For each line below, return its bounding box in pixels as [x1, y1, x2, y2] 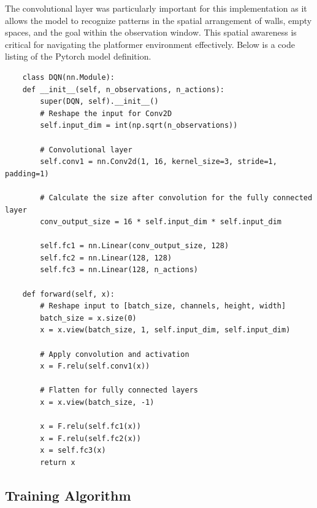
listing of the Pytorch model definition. [5, 50, 151, 63]
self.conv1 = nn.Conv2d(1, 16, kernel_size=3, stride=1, [40, 157, 277, 166]
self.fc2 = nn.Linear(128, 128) [40, 253, 172, 262]
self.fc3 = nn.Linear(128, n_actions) [40, 265, 198, 275]
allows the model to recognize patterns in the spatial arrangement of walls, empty [5, 14, 312, 26]
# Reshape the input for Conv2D [40, 109, 172, 118]
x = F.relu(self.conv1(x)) [40, 362, 150, 371]
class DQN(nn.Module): [22, 72, 115, 82]
